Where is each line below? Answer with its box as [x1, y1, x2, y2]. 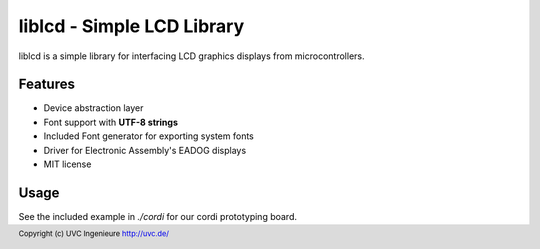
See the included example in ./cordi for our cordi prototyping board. [18, 210, 298, 222]
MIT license [43, 158, 92, 170]
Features [18, 76, 75, 93]
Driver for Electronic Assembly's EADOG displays [43, 144, 247, 156]
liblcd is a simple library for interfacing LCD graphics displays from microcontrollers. [18, 50, 365, 62]
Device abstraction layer [43, 102, 144, 114]
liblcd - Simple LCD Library [18, 15, 245, 37]
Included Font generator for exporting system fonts [43, 130, 255, 142]
